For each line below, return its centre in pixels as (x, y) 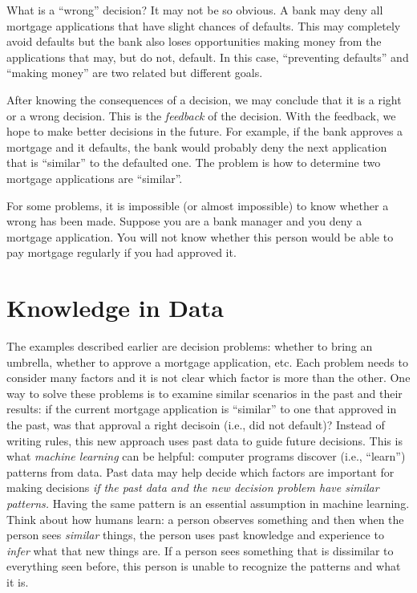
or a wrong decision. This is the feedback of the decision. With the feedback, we (201, 115)
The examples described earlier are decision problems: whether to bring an (190, 346)
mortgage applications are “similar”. (95, 178)
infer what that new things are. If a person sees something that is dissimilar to (200, 550)
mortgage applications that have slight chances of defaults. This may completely (204, 25)
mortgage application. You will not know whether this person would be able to (200, 236)
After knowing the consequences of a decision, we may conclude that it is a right (204, 99)
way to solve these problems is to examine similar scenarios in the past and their (204, 393)
